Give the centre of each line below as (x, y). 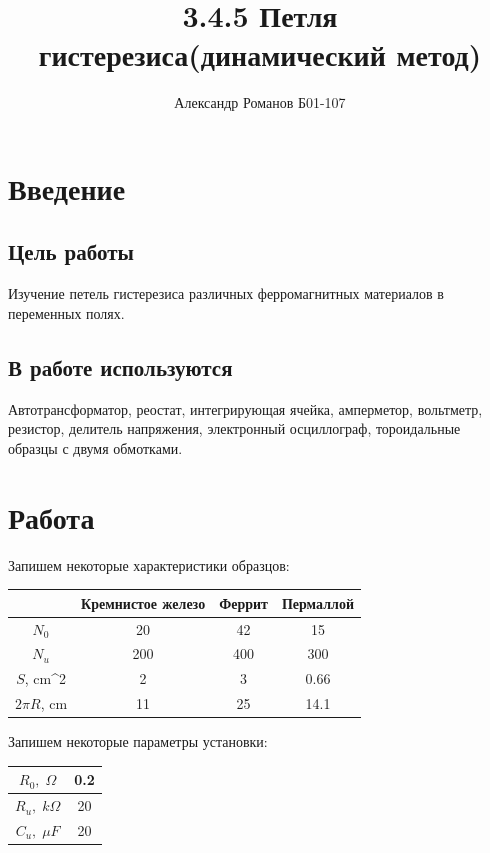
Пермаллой (317, 602)
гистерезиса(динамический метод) (260, 54)
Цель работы (71, 251)
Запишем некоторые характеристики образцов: (149, 564)
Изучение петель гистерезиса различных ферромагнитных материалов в (226, 293)
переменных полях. (66, 312)
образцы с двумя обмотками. (95, 447)
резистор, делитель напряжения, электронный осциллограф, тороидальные (234, 428)
